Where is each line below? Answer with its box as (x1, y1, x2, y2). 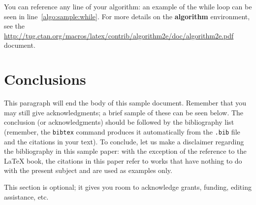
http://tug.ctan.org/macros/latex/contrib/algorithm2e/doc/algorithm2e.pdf (4, 30, 234, 40)
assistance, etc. (4, 191, 49, 202)
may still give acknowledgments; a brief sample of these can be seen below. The (4, 107, 244, 117)
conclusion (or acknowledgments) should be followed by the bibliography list (4, 117, 234, 127)
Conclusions (4, 69, 86, 89)
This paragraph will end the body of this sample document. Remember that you (4, 98, 247, 108)
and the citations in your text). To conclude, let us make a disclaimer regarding (4, 136, 244, 146)
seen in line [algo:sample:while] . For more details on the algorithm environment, (4, 11, 250, 21)
